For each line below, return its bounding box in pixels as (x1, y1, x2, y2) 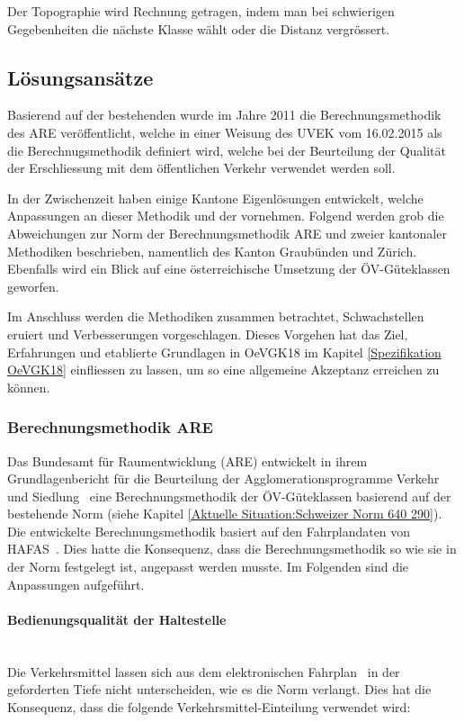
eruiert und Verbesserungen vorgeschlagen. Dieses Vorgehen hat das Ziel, (7, 324, 408, 343)
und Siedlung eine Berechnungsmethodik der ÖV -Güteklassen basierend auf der (7, 486, 451, 505)
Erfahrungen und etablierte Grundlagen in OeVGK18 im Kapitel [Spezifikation (7, 342, 442, 361)
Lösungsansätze (7, 63, 154, 91)
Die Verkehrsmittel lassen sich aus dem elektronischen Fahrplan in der (7, 662, 400, 681)
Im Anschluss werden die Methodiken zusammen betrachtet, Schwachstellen (7, 307, 424, 326)
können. (7, 377, 50, 396)
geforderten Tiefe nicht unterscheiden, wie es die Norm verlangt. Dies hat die (7, 680, 432, 699)
